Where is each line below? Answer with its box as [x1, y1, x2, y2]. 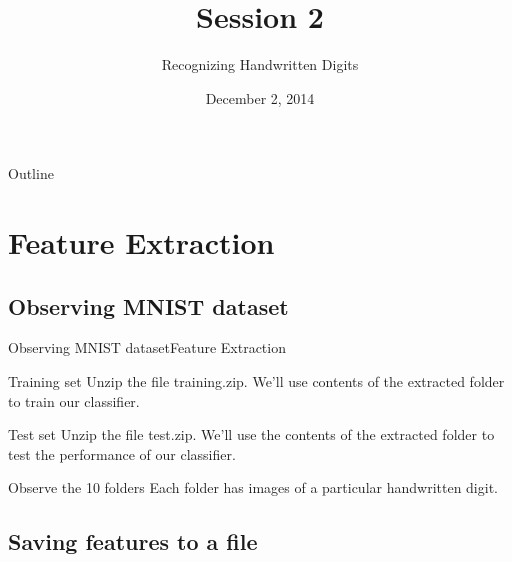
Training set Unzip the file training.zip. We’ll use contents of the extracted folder [8, 371, 505, 392]
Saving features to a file [8, 526, 258, 557]
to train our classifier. [8, 390, 140, 411]
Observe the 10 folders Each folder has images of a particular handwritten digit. [8, 477, 498, 498]
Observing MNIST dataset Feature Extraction [8, 337, 286, 358]
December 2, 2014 [205, 87, 315, 108]
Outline [8, 163, 54, 184]
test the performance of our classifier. [8, 443, 236, 464]
